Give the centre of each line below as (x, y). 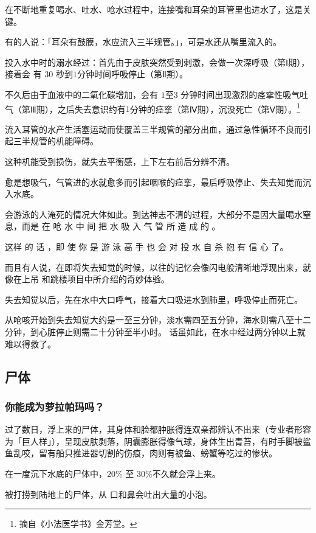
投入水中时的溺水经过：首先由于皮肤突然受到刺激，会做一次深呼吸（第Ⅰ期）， (157, 62)
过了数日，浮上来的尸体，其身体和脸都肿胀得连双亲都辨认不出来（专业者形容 (158, 429)
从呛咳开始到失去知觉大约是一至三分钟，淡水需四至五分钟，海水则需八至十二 (158, 320)
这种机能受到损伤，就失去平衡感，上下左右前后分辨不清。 (120, 161)
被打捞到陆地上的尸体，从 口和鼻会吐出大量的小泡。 (108, 494)
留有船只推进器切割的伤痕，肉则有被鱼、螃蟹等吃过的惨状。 (158, 453)
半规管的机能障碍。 (60, 141)
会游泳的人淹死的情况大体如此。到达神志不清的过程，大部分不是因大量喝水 (154, 214)
